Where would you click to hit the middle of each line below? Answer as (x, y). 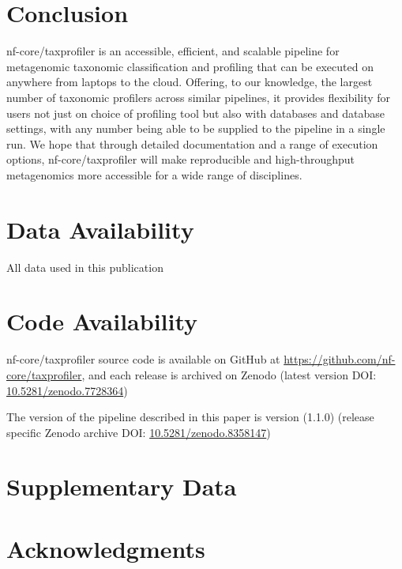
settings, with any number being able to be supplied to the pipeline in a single (196, 128)
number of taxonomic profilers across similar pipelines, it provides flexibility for (199, 97)
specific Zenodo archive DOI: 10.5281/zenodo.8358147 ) (139, 432)
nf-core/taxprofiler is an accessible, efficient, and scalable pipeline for (173, 51)
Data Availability (100, 229)
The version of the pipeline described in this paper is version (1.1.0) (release (190, 417)
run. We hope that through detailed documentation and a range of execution (192, 143)
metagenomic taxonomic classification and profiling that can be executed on (190, 66)
